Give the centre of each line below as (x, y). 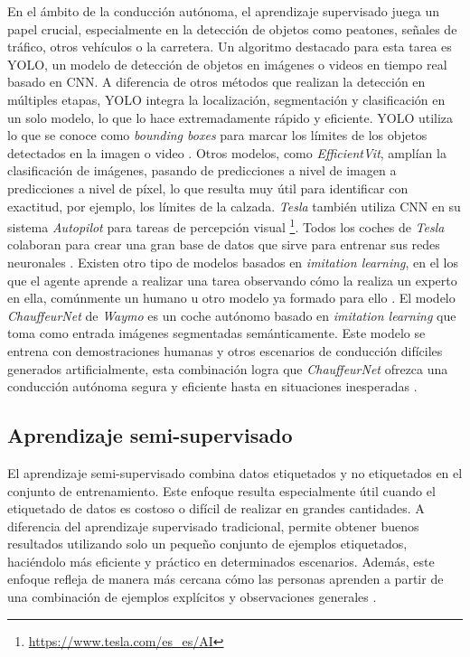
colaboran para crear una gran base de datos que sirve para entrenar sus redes (224, 244)
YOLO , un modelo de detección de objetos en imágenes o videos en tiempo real (227, 64)
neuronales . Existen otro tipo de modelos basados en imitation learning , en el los (233, 262)
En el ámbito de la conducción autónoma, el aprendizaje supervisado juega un (224, 11)
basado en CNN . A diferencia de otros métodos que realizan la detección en (216, 82)
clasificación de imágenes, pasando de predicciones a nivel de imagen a (202, 170)
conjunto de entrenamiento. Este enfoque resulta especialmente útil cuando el (221, 490)
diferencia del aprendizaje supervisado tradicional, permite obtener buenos (213, 526)
